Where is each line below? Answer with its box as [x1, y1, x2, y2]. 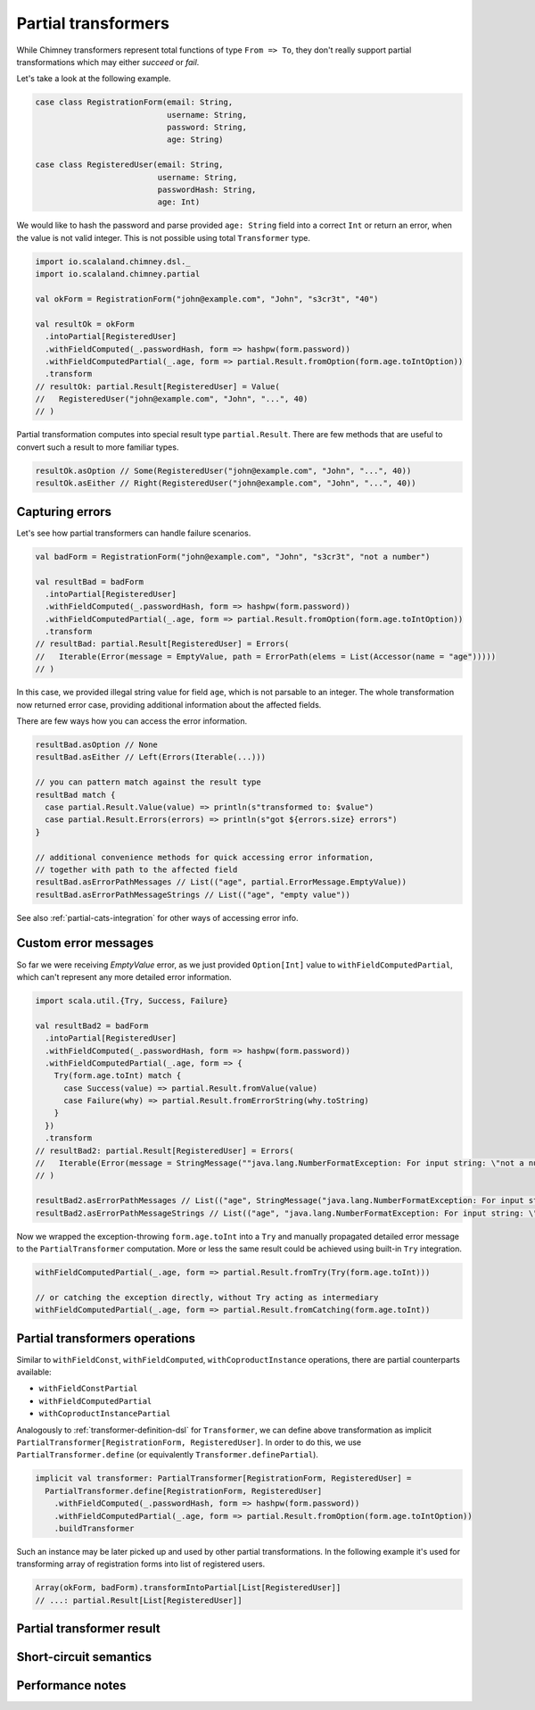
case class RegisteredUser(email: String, [35, 160, 224, 170]
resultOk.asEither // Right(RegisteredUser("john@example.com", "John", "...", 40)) [35, 478, 416, 488]
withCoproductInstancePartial [38, 1408, 171, 1419]
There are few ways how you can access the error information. [16, 716, 248, 726]
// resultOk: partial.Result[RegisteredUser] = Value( [35, 381, 280, 392]
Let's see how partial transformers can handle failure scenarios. [16, 527, 251, 538]
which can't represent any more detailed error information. [16, 971, 232, 982]
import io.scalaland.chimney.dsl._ [35, 256, 191, 267]
